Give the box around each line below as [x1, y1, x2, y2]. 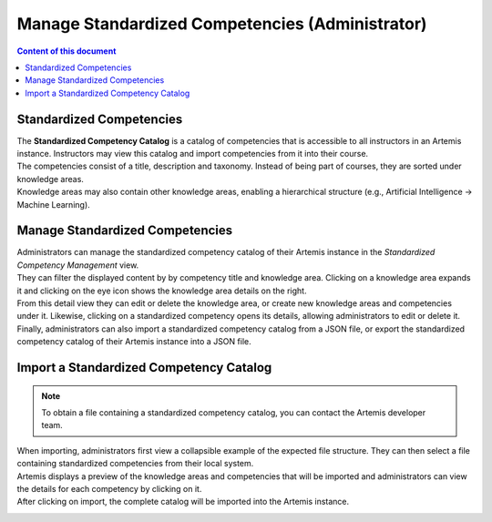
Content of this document [16, 46, 117, 56]
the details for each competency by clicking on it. [16, 483, 202, 494]
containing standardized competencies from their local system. [16, 458, 254, 469]
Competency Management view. [16, 260, 139, 271]
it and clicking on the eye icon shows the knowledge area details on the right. [16, 285, 307, 296]
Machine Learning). [16, 199, 90, 210]
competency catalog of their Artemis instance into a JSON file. [16, 336, 251, 347]
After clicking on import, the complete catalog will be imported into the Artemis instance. [16, 496, 350, 507]
